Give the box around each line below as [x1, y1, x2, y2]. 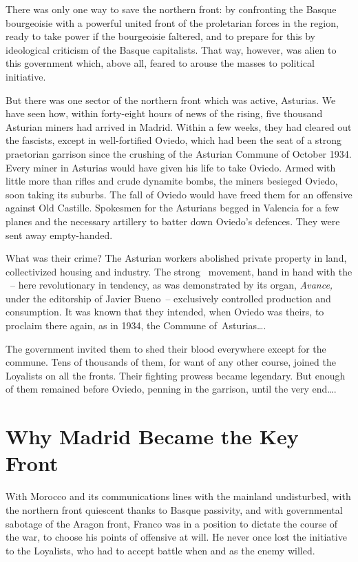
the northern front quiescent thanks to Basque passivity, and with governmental [6, 502, 343, 517]
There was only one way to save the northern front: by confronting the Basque [6, 2, 337, 16]
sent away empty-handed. [6, 227, 113, 242]
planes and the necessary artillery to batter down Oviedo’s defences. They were [6, 214, 340, 228]
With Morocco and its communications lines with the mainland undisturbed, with [6, 489, 351, 503]
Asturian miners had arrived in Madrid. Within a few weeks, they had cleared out [6, 119, 352, 134]
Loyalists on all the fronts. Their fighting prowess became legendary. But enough [6, 368, 346, 382]
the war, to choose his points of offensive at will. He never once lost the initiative [6, 530, 347, 544]
